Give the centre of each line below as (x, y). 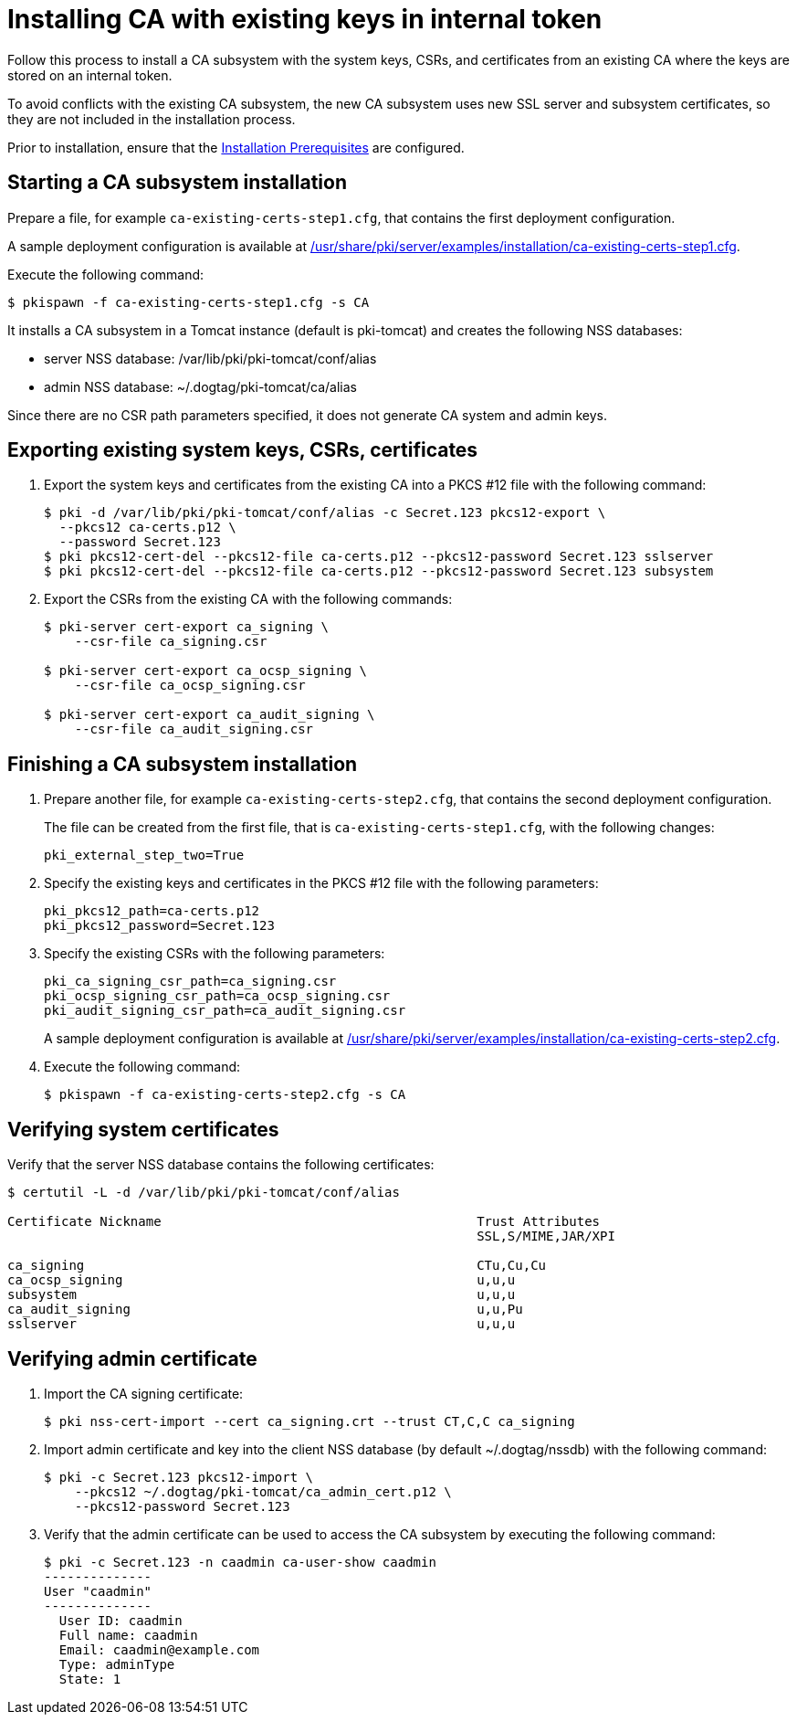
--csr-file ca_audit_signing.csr (194, 729)
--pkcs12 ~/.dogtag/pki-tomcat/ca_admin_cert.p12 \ (263, 1491)
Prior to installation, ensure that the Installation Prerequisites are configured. (236, 147)
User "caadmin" (98, 1591)
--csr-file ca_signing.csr (171, 642)
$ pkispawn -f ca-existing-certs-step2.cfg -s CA (225, 1095)
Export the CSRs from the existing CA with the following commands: (248, 599)
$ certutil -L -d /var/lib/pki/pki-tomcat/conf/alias (204, 1193)
